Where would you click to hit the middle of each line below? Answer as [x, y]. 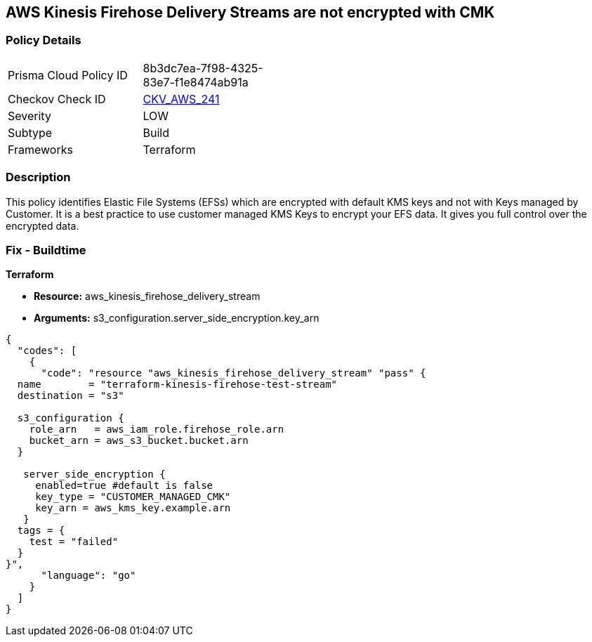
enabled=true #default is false [124, 486]
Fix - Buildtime [46, 250]
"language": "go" [88, 576]
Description [38, 177]
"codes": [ [47, 351]
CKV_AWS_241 [181, 99]
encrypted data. [42, 225]
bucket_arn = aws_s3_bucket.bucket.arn [139, 441]
